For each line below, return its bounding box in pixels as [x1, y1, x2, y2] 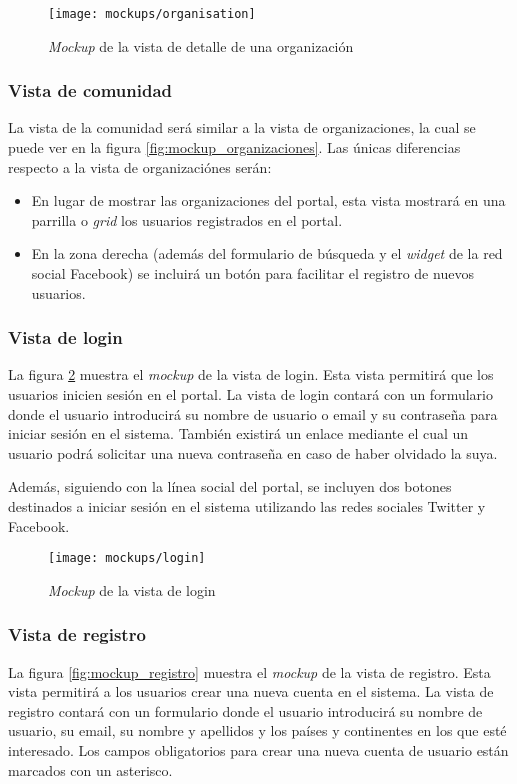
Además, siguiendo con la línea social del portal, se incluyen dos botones [8, 476, 452, 497]
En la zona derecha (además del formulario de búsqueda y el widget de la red [31, 243, 503, 264]
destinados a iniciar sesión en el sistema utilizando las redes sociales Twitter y [8, 496, 486, 516]
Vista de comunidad [8, 78, 173, 103]
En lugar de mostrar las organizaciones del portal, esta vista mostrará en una [31, 190, 506, 211]
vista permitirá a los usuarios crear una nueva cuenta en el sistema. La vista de [8, 681, 494, 702]
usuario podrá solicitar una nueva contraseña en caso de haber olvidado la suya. [8, 442, 498, 463]
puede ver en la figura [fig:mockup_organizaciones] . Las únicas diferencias [8, 137, 461, 158]
